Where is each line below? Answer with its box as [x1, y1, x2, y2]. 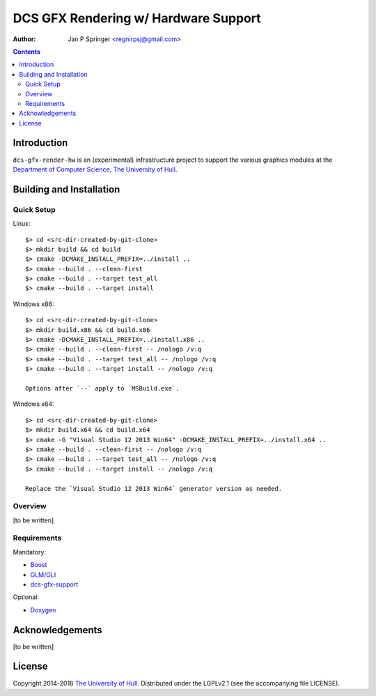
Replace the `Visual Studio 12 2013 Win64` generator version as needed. [25, 485, 283, 492]
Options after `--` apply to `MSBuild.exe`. [25, 384, 180, 392]
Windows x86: [13, 300, 54, 308]
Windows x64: [13, 400, 55, 408]
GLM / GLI [30, 570, 56, 579]
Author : [13, 35, 36, 43]
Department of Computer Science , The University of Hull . [13, 165, 178, 174]
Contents [13, 47, 41, 56]
